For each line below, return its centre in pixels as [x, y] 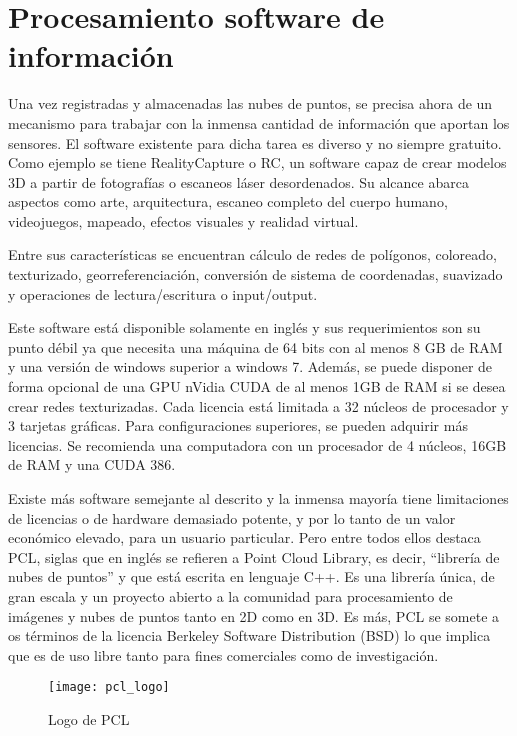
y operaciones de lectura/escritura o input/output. [163, 293]
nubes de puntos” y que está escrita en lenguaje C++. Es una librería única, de [251, 576]
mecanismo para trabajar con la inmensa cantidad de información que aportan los [259, 122]
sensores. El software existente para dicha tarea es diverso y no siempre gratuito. [255, 142]
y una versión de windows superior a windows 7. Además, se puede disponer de [250, 366]
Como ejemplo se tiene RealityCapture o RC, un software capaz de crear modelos [257, 162]
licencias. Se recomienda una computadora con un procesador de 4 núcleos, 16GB [257, 444]
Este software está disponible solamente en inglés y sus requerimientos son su [244, 327]
